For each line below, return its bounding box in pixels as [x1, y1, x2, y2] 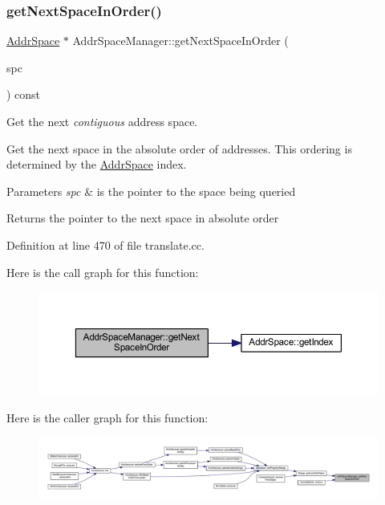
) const [6, 86, 41, 103]
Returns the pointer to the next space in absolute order [6, 210, 279, 226]
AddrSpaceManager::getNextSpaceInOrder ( [72, 32, 289, 49]
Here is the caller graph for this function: [6, 409, 209, 426]
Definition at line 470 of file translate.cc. [6, 236, 205, 253]
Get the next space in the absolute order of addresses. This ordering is [6, 140, 352, 157]
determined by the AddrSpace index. [6, 156, 187, 173]
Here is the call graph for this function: [6, 263, 199, 280]
